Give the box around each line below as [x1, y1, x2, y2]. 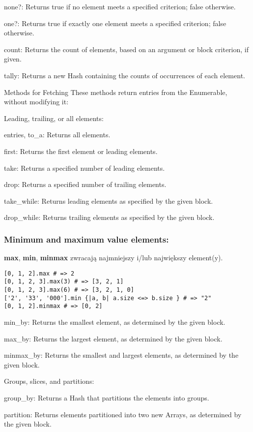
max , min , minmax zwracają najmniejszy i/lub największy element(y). [4, 252, 223, 263]
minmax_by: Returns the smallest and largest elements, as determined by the [4, 350, 239, 360]
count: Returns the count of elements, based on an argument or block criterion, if [4, 44, 249, 54]
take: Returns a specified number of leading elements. [4, 162, 165, 173]
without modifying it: [4, 96, 69, 107]
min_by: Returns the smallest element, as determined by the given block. [4, 317, 225, 327]
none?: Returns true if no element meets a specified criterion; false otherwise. [4, 1, 236, 11]
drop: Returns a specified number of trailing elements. [4, 179, 167, 189]
